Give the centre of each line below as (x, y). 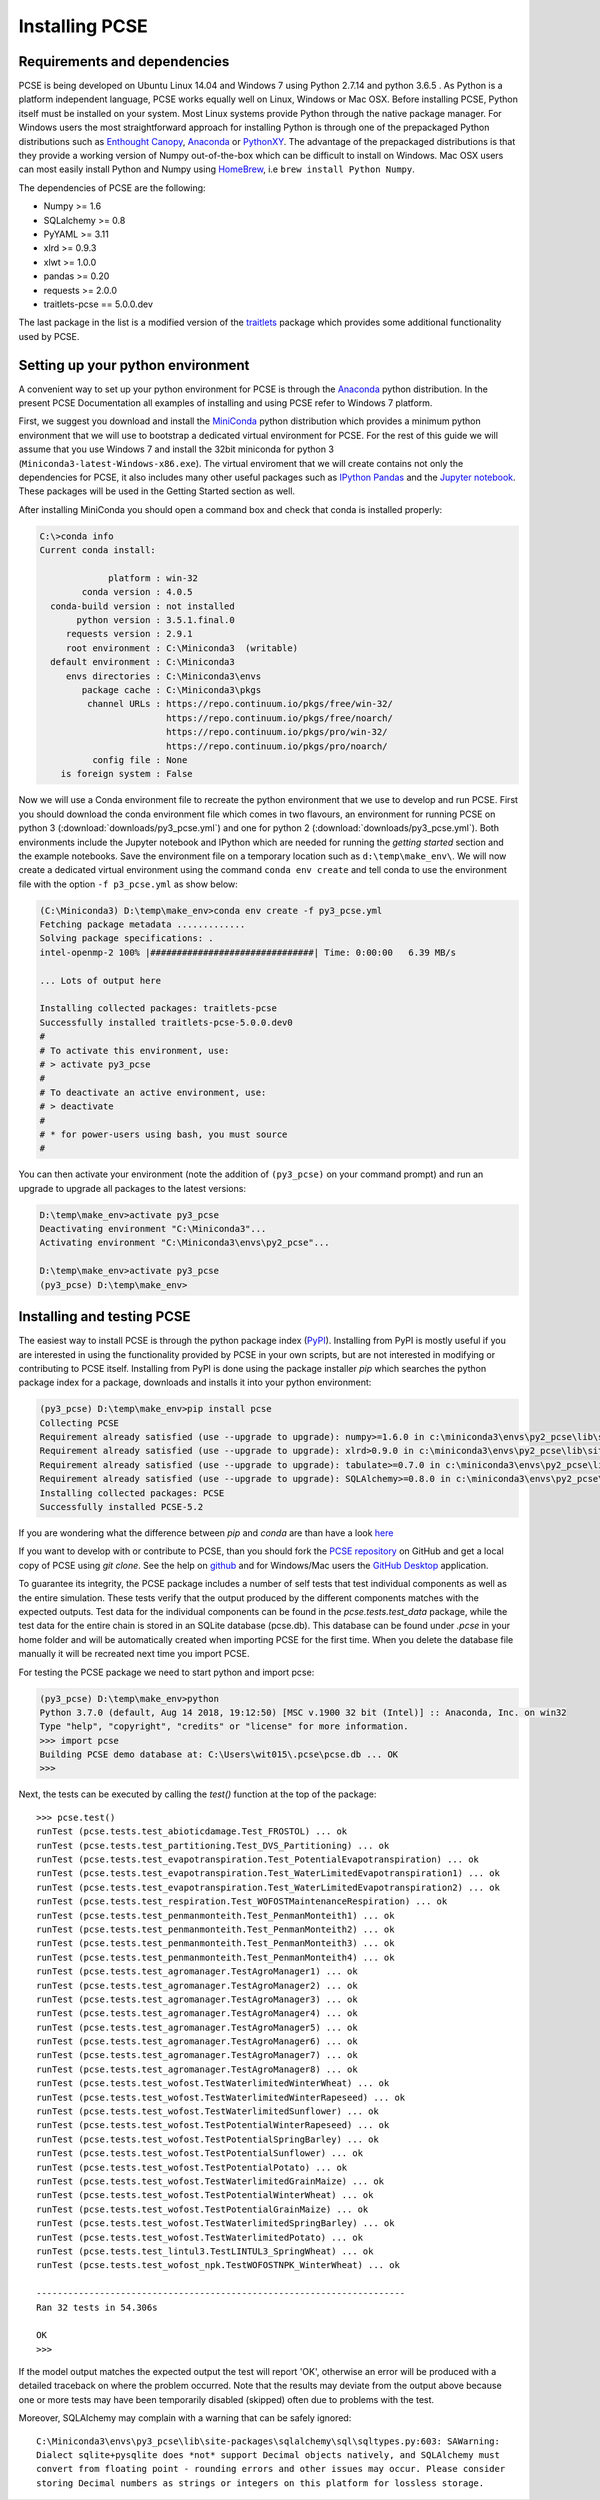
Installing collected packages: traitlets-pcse (158, 1008)
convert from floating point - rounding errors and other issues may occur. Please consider (271, 2469)
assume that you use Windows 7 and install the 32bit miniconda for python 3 (176, 449)
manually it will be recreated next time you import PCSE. (134, 1654)
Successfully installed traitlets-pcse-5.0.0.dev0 (166, 1022)
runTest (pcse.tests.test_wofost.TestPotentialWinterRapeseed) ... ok (213, 2125)
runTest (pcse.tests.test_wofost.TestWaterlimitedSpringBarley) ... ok (215, 2223)
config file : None (139, 759)
